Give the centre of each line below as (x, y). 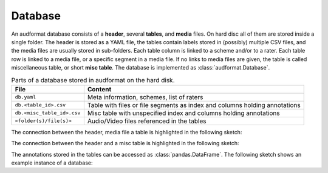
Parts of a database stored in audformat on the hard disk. (93, 80)
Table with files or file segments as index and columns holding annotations (194, 105)
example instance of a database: (52, 163)
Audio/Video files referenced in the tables (147, 121)
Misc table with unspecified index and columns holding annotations (183, 113)
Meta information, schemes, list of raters (145, 97)
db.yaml (26, 97)
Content (99, 89)
